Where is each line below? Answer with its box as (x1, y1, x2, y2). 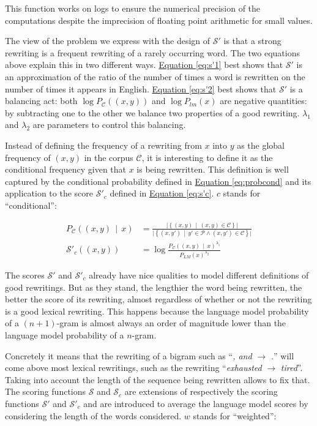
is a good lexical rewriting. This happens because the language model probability (5, 304, 309, 317)
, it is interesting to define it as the (141, 151, 273, 163)
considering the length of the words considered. (5, 409, 182, 422)
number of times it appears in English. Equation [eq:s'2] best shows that (5, 82, 277, 95)
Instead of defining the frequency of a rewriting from (5, 138, 202, 151)
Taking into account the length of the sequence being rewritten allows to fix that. (5, 373, 310, 386)
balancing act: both (5, 94, 78, 107)
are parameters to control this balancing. (32, 118, 186, 131)
